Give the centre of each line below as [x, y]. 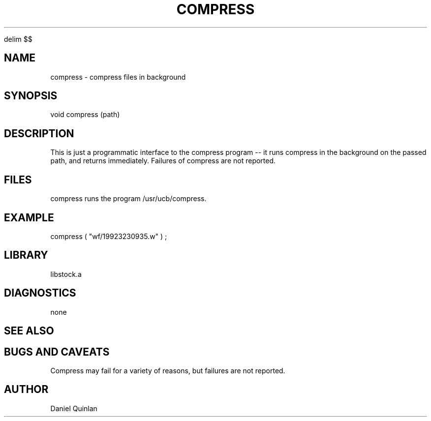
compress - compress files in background [118, 77]
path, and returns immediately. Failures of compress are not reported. [163, 161]
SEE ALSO [29, 331]
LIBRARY [26, 255]
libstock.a [66, 274]
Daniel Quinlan [74, 408]
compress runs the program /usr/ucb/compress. [128, 199]
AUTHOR [26, 390]
